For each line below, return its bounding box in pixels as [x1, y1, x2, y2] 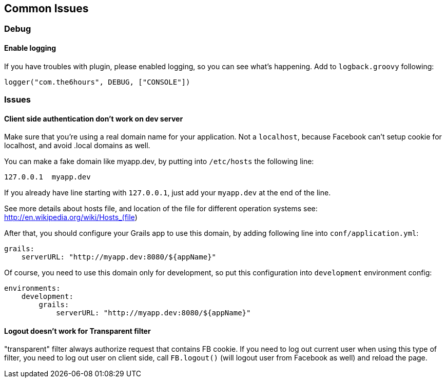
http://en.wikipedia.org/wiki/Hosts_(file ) [4, 213, 138, 222]
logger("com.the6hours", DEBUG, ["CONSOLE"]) [4, 77, 190, 86]
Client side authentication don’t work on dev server [4, 114, 183, 123]
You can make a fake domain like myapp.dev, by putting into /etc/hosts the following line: [4, 157, 314, 166]
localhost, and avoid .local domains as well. [4, 141, 150, 150]
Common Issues [4, 2, 89, 15]
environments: [4, 284, 61, 293]
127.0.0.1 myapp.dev [4, 173, 91, 182]
